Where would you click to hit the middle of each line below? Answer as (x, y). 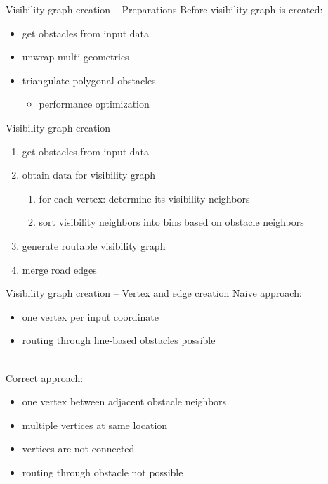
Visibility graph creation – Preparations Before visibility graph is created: (164, 9)
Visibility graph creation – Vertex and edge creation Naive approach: (154, 293)
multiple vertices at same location (95, 425)
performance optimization (94, 104)
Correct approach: (45, 377)
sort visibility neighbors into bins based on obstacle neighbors (171, 222)
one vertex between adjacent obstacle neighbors (124, 401)
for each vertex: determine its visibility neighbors (144, 198)
